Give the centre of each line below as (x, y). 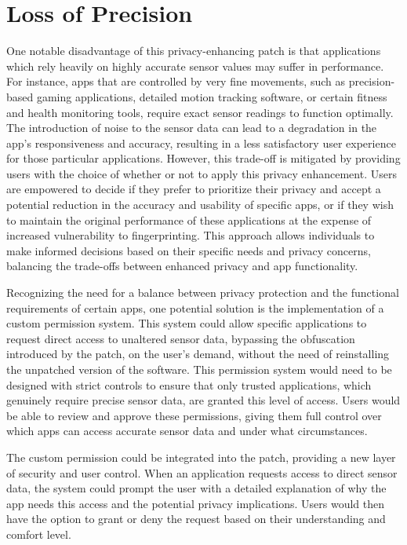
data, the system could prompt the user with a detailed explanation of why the (196, 488)
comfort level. (39, 534)
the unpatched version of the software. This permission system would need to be (199, 369)
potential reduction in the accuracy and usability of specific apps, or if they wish (200, 205)
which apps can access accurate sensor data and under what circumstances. (187, 431)
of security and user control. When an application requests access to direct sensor (202, 472)
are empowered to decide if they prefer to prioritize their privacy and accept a (194, 189)
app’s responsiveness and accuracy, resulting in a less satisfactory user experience (201, 143)
